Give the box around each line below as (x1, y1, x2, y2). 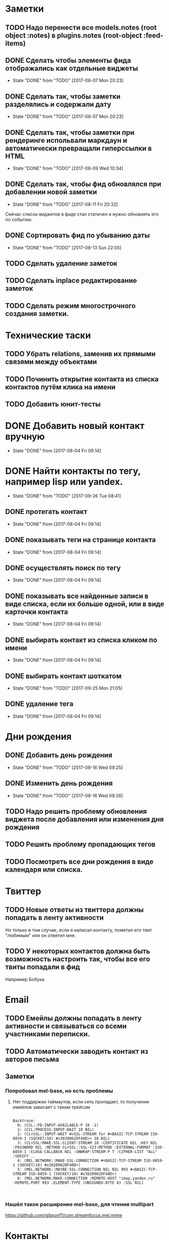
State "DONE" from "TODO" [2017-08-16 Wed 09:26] (12, 792, 123, 798)
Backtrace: (12, 1119, 36, 1124)
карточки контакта (5, 608, 68, 616)
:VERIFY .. (12, 1154, 36, 1159)
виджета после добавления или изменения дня (5, 815, 164, 824)
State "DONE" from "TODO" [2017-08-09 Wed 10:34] (12, 165, 124, 172)
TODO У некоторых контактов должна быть (5, 947, 150, 956)
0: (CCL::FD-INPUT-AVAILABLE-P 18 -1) (17, 1123, 99, 1128)
